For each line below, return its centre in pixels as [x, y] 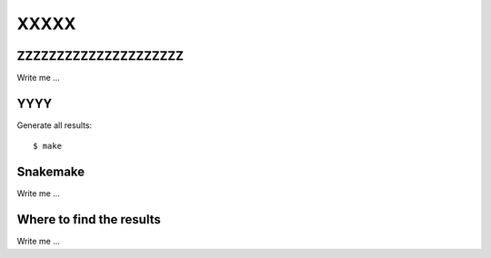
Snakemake [51, 172]
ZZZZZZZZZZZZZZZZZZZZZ [100, 56]
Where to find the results [89, 219]
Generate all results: [55, 125]
